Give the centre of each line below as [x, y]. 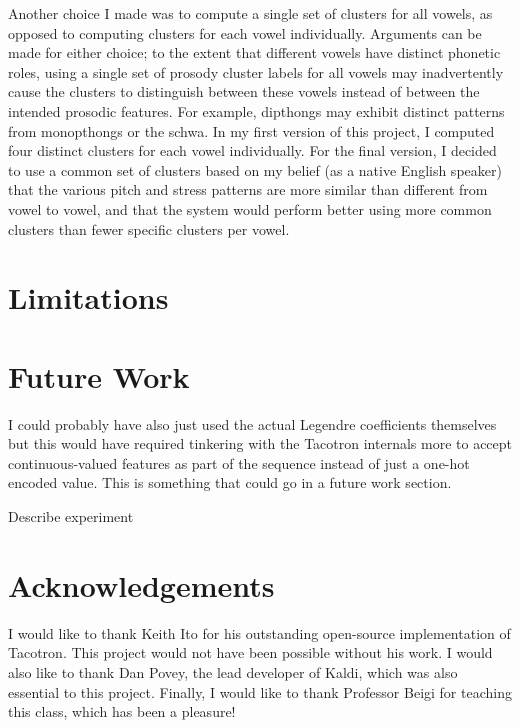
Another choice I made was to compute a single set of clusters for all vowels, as [250, 13]
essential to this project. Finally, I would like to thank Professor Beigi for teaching [260, 691]
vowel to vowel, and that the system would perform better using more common [250, 208]
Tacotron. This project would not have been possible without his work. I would [250, 652]
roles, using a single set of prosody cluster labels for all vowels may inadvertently [256, 71]
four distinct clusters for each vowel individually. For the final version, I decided [252, 150]
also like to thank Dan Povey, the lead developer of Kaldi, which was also [233, 671]
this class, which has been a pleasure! [122, 711]
